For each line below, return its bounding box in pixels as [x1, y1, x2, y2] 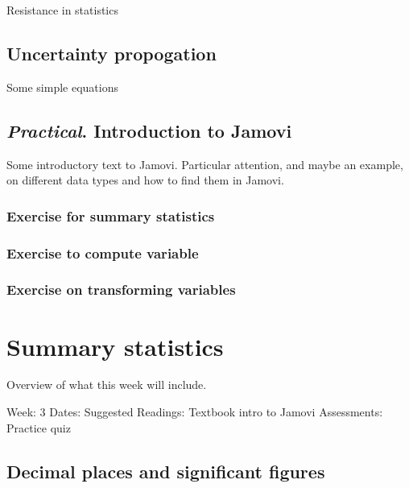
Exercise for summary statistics [6, 205, 215, 225]
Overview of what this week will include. [6, 376, 207, 393]
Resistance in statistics [6, 2, 118, 18]
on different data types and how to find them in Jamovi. [6, 172, 284, 188]
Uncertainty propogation [6, 40, 217, 65]
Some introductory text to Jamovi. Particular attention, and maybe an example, [6, 155, 403, 172]
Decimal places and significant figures [6, 458, 325, 483]
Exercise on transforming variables [6, 279, 236, 300]
